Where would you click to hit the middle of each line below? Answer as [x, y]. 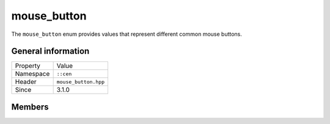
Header [26, 82]
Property [28, 66]
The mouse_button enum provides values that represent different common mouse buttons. [127, 34]
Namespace [32, 74]
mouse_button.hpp [81, 82]
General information [50, 51]
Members [30, 107]
